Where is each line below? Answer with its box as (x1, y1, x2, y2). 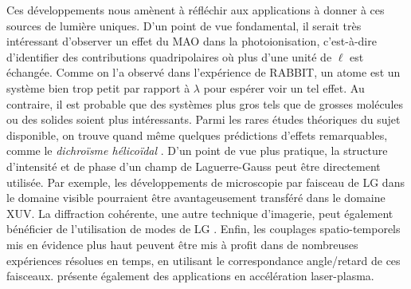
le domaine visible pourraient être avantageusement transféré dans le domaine (6, 189, 386, 206)
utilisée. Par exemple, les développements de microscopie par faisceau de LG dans (6, 173, 405, 190)
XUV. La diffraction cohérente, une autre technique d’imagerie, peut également (6, 204, 393, 221)
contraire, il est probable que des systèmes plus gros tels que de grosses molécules (6, 95, 404, 112)
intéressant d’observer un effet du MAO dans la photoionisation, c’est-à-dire (6, 33, 377, 49)
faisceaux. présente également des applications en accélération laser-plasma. (6, 267, 374, 284)
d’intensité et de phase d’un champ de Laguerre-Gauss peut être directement (6, 157, 381, 174)
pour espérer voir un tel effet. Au (203, 79, 365, 96)
